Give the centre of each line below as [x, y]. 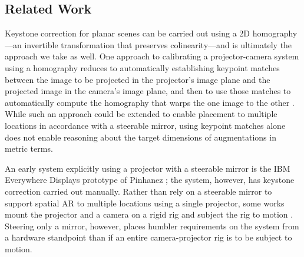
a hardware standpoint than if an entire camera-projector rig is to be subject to [148, 237]
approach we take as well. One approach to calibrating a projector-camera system [152, 56]
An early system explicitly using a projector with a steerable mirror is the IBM [148, 168]
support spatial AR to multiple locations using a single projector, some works [145, 203]
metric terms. [29, 148]
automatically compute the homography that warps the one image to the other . [150, 102]
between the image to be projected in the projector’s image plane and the [138, 79]
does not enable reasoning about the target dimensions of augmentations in [141, 137]
